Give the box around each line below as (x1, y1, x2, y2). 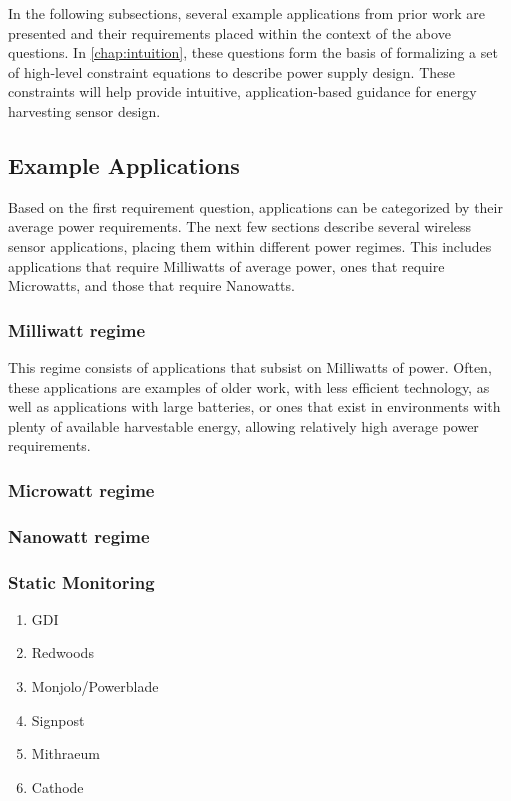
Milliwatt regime (8, 317, 146, 342)
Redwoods (31, 642, 94, 663)
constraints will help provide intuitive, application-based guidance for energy (8, 81, 477, 102)
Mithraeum (31, 743, 100, 764)
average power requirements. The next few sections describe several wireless (8, 216, 472, 237)
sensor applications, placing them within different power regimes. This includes (8, 235, 492, 256)
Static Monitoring (8, 569, 155, 594)
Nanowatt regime (8, 523, 150, 548)
